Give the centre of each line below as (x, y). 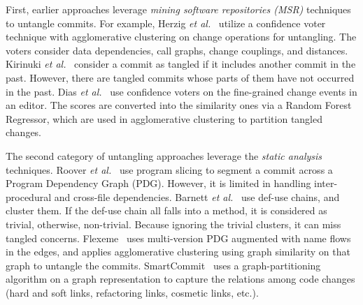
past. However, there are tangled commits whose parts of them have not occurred (180, 77)
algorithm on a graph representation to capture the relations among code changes (180, 279)
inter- (326, 183)
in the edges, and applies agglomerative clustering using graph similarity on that (178, 252)
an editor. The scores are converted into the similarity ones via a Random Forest (179, 105)
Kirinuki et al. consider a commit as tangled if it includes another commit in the (181, 64)
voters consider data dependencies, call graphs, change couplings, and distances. (177, 50)
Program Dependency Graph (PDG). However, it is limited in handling (158, 183)
